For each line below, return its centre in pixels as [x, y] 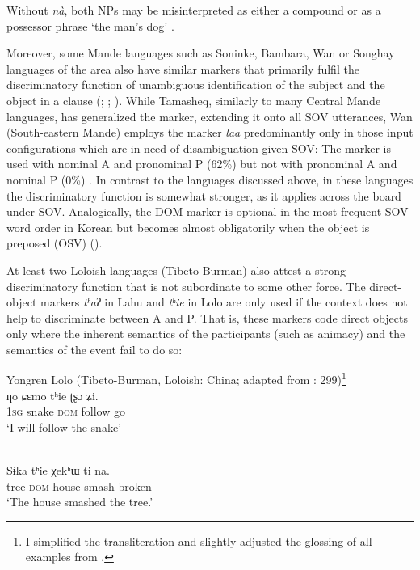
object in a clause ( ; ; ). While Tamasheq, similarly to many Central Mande [194, 100]
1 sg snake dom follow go [66, 411]
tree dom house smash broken [79, 486]
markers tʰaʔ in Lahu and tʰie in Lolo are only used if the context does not [224, 302]
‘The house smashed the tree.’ [80, 502]
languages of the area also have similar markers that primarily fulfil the [183, 68]
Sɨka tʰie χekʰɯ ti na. [58, 470]
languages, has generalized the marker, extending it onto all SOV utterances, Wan [210, 116]
